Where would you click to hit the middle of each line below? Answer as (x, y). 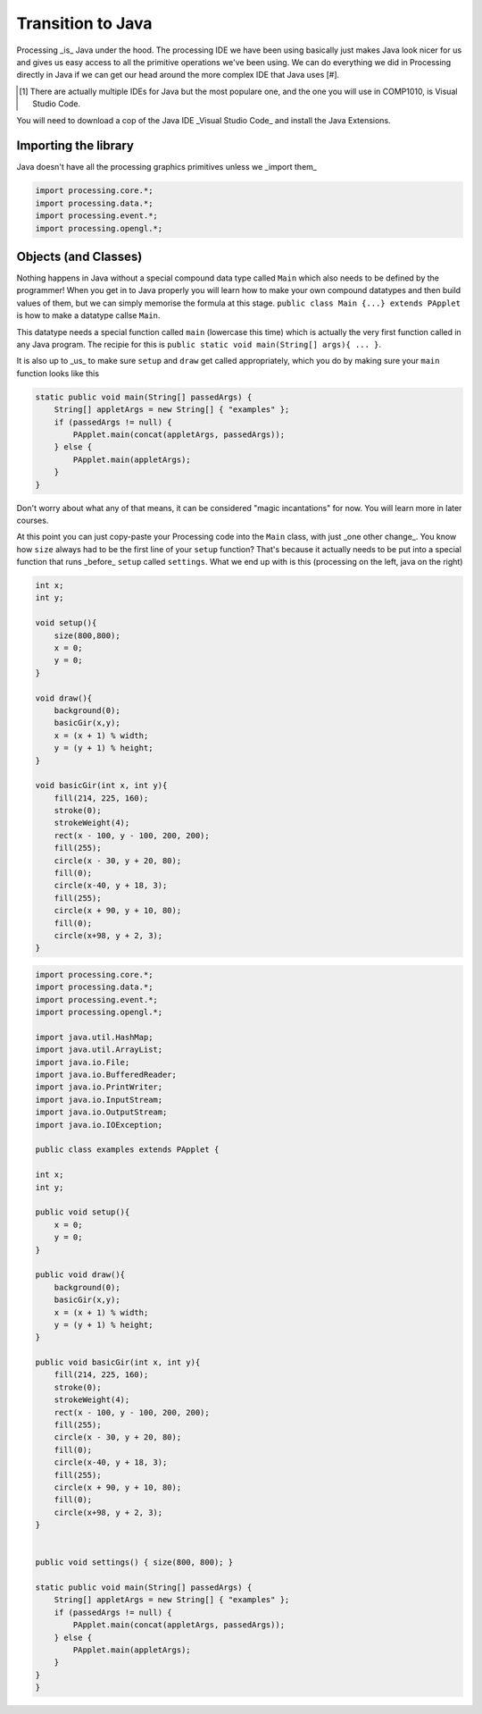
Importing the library (75, 146)
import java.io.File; (83, 1062)
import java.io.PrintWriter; (99, 1087)
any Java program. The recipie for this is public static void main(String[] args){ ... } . (199, 345)
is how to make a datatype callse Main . (88, 315)
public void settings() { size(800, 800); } (134, 1563)
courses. (33, 520)
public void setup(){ (83, 1212)
